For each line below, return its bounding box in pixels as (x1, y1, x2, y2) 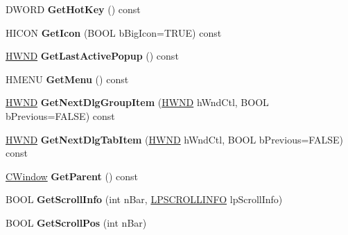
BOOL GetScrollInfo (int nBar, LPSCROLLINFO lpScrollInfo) (6, 192, 283, 207)
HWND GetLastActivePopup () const (6, 49, 179, 63)
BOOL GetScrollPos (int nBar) (6, 215, 147, 229)
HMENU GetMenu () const (6, 71, 129, 86)
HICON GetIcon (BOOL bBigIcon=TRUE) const (6, 25, 222, 40)
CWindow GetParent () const (6, 168, 138, 183)
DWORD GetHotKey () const (6, 2, 141, 16)
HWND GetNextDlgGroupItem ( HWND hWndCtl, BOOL (6, 95, 269, 110)
